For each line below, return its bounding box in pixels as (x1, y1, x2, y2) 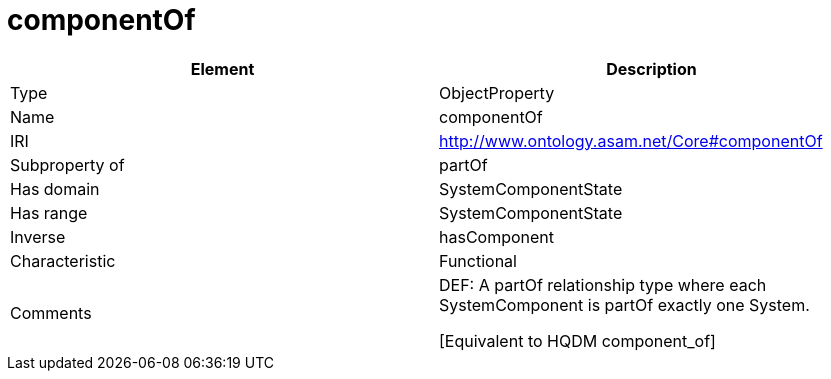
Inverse (10, 226, 66, 247)
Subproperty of (10, 154, 125, 175)
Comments (10, 302, 92, 323)
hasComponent (439, 226, 555, 247)
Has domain (10, 178, 100, 199)
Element (190, 58, 255, 79)
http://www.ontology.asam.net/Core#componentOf (439, 130, 823, 151)
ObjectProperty (439, 82, 555, 103)
